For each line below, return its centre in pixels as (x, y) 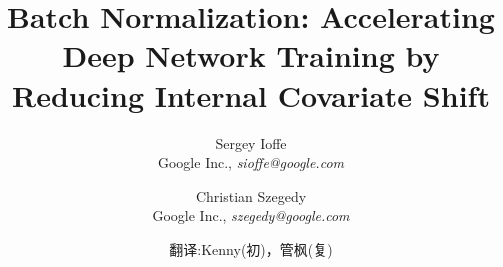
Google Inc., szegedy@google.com (251, 215)
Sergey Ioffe (251, 142)
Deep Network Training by (251, 55)
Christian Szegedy (251, 195)
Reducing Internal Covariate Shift (251, 94)
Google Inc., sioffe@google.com (250, 162)
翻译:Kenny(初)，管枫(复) (251, 248)
